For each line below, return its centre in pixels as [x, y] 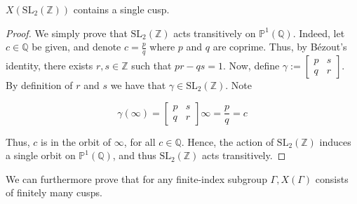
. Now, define [251, 66]
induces [335, 141]
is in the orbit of [76, 141]
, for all [140, 141]
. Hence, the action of [228, 141]
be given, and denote [76, 47]
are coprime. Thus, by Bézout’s [280, 47]
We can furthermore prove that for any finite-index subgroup [136, 178]
